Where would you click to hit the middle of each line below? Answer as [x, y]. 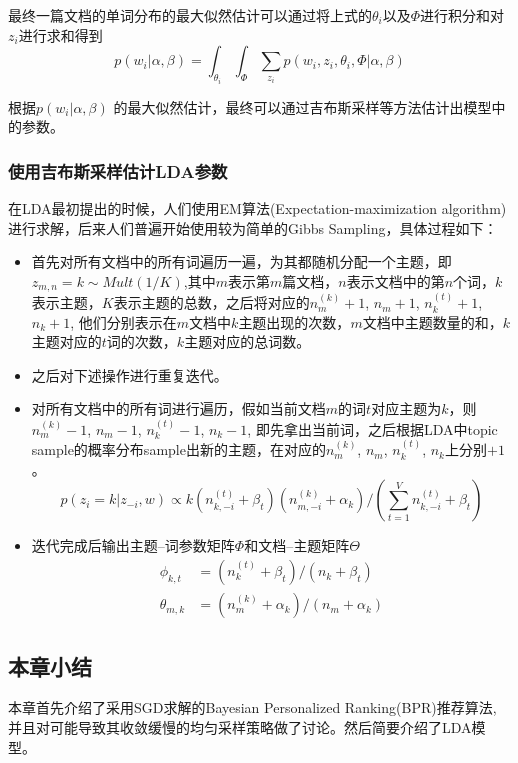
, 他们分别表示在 [123, 321]
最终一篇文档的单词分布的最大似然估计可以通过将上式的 [190, 15]
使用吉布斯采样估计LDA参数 [118, 170]
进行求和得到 [60, 34]
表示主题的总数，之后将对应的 [211, 302]
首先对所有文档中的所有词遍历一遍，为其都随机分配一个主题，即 [241, 261]
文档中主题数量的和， [432, 321]
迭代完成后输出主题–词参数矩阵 [133, 545]
